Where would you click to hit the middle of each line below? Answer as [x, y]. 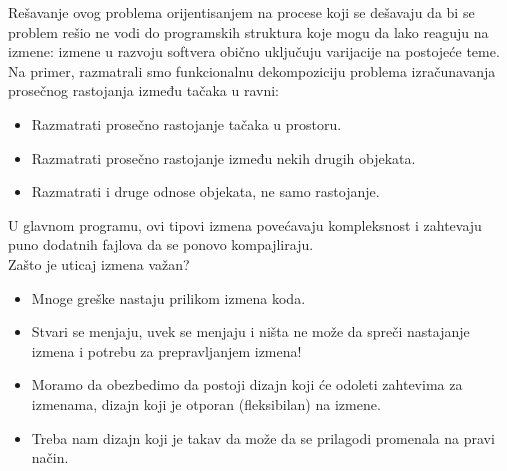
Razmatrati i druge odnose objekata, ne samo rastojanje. [205, 191]
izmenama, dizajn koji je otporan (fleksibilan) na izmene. [206, 403]
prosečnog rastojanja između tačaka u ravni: [143, 90]
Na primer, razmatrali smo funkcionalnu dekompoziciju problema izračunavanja [252, 70]
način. [50, 457]
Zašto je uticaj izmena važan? [99, 263]
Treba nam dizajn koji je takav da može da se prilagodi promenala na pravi [263, 437]
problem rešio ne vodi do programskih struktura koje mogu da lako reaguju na [248, 31]
